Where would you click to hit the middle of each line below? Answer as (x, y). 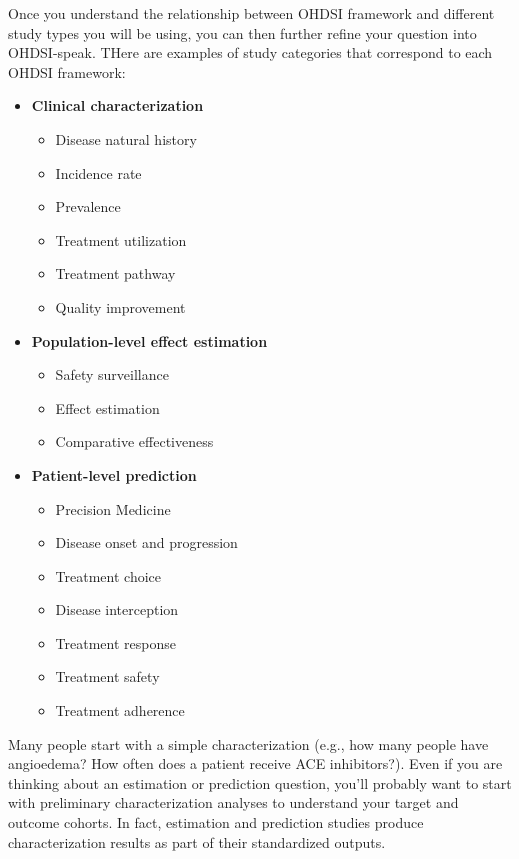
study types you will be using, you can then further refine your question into (242, 32)
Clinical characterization (117, 105)
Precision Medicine (113, 508)
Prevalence (88, 206)
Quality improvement (120, 306)
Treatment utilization (121, 239)
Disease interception (117, 609)
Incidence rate (98, 172)
